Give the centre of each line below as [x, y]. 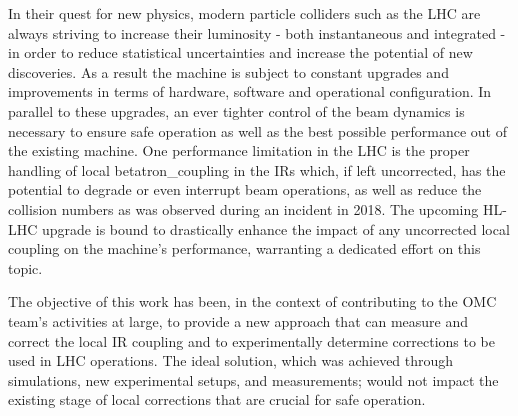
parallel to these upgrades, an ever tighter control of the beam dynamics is [236, 110]
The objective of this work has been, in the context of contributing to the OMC [252, 301]
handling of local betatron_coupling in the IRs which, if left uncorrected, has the [257, 169]
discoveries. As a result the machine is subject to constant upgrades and [228, 71]
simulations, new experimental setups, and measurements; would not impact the [253, 379]
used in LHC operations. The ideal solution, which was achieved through [231, 360]
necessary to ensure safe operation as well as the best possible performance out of [257, 130]
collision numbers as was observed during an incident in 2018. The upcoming [243, 208]
